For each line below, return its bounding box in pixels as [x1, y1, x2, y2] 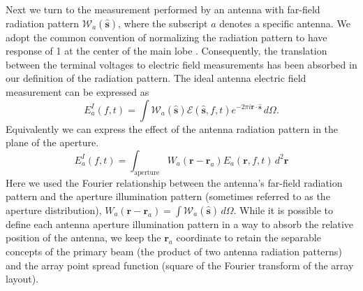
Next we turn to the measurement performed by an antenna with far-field [6, 2, 320, 16]
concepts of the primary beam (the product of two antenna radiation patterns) [6, 243, 342, 258]
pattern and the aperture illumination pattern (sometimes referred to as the [6, 189, 330, 204]
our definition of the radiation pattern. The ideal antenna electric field [6, 71, 306, 85]
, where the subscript [117, 15, 208, 30]
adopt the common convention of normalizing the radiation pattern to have [6, 29, 327, 44]
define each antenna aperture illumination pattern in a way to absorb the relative [6, 216, 354, 231]
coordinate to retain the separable [176, 230, 321, 245]
